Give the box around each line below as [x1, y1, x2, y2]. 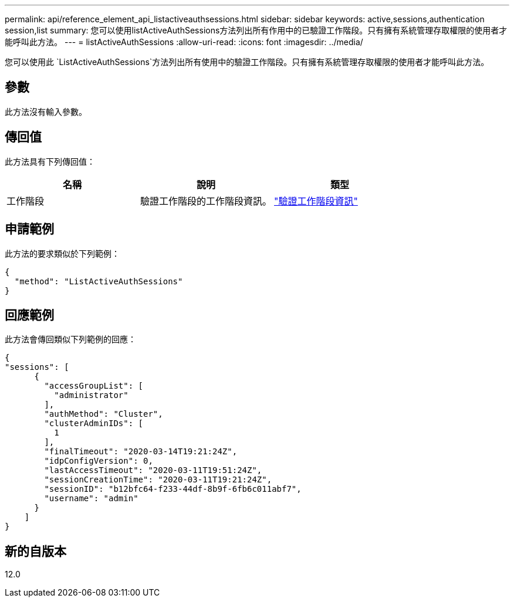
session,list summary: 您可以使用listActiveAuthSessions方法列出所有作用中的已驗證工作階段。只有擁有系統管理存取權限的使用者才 [5, 25, 508, 35]
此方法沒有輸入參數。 [5, 106, 87, 117]
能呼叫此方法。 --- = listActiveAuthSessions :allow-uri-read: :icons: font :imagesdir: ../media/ [5, 37, 363, 47]
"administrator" [54, 390, 128, 400]
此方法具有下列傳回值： [5, 156, 95, 166]
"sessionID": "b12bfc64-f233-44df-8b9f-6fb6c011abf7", [44, 484, 302, 494]
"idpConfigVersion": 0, [44, 456, 153, 466]
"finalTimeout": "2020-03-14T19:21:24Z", [44, 447, 238, 457]
